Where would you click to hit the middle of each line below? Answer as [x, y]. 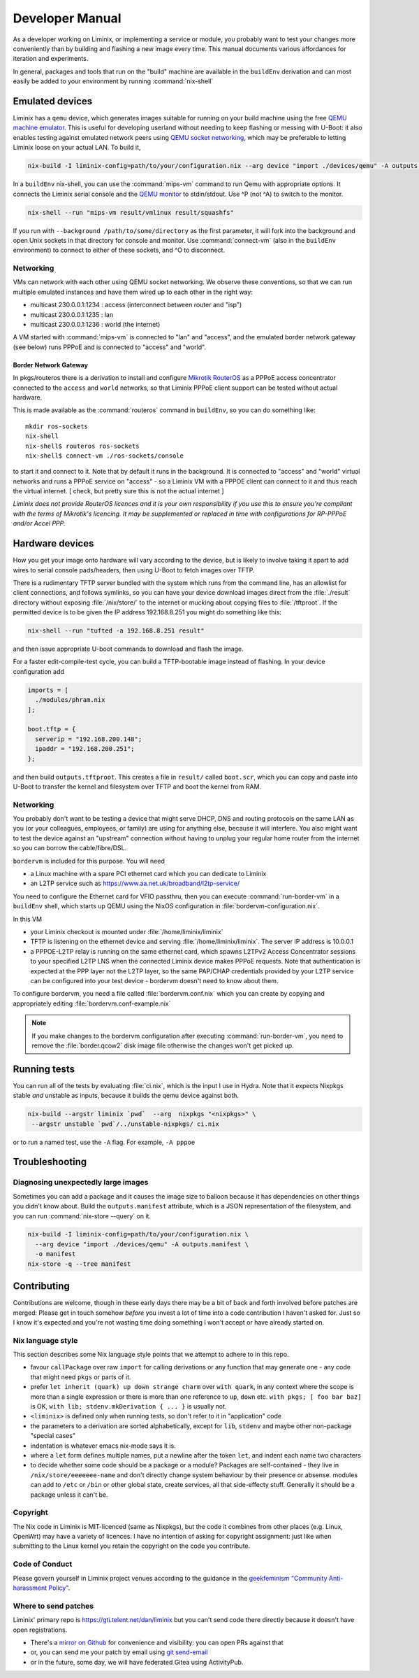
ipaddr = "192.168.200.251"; [85, 749]
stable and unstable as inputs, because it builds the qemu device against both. [126, 1096]
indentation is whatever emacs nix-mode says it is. [103, 1446]
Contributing [41, 1286]
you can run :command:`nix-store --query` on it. [82, 1216]
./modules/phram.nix [70, 700]
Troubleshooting [50, 1162]
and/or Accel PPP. [39, 523]
